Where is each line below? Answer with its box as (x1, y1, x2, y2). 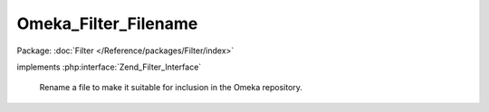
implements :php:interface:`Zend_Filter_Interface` (16, 61, 202, 72)
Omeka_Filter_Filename (16, 14, 198, 33)
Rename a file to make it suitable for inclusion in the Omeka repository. (39, 82, 303, 93)
